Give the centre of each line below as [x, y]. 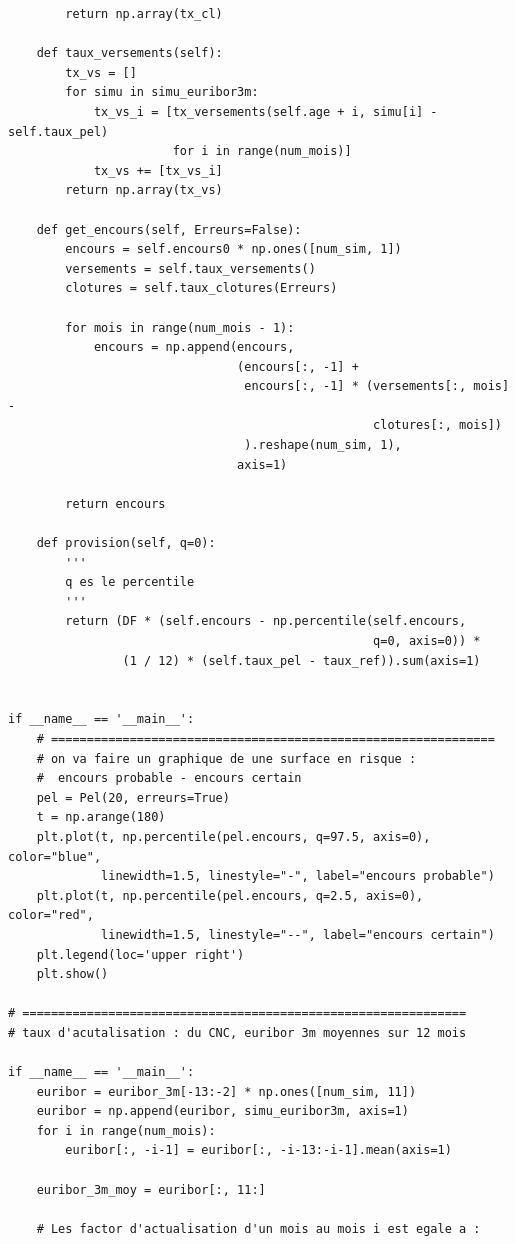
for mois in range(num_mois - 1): [180, 327]
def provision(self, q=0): [126, 543]
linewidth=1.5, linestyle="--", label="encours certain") [298, 934]
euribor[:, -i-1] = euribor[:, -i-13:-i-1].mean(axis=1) [258, 1150]
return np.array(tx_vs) [144, 190]
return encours [115, 503]
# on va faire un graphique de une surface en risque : [226, 758]
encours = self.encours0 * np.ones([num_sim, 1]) [233, 249]
